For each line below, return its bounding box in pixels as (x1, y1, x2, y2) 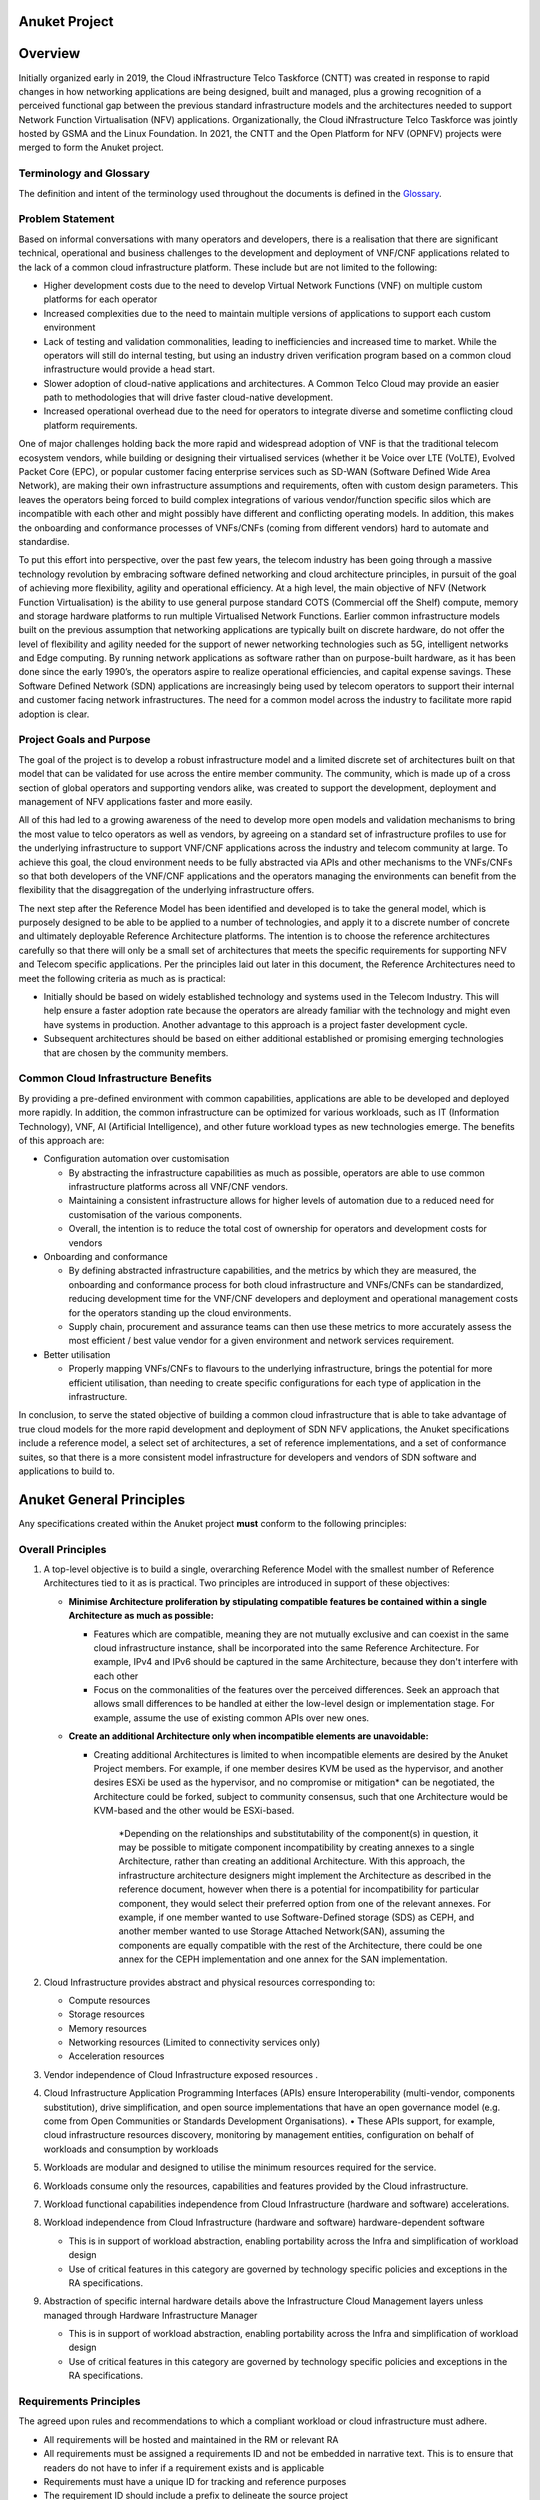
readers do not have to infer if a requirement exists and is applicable (43, 2461, 325, 2474)
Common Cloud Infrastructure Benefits (18, 1071, 212, 1085)
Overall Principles (18, 1542, 107, 1556)
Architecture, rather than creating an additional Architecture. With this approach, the (118, 1855, 465, 1867)
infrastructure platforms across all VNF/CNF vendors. (68, 1181, 289, 1193)
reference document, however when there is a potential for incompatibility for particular (118, 1883, 480, 1895)
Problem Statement (18, 212, 115, 226)
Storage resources (68, 2008, 145, 2020)
